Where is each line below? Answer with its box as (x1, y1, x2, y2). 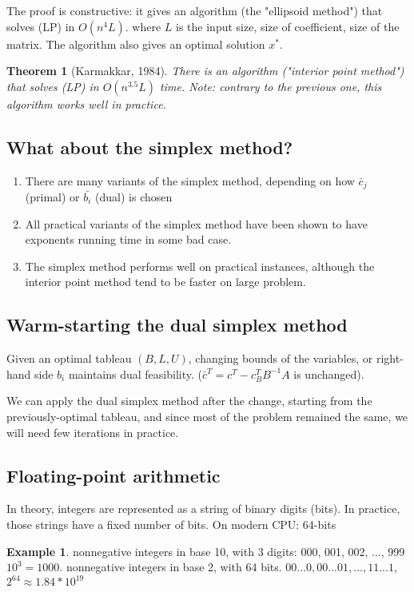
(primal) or (25, 189, 80, 205)
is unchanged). (293, 365, 364, 382)
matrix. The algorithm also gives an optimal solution (6, 35, 265, 52)
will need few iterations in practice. (6, 423, 179, 440)
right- (376, 350, 404, 367)
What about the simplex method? (6, 134, 293, 159)
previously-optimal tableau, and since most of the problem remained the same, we (6, 407, 408, 424)
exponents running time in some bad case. (25, 231, 232, 248)
